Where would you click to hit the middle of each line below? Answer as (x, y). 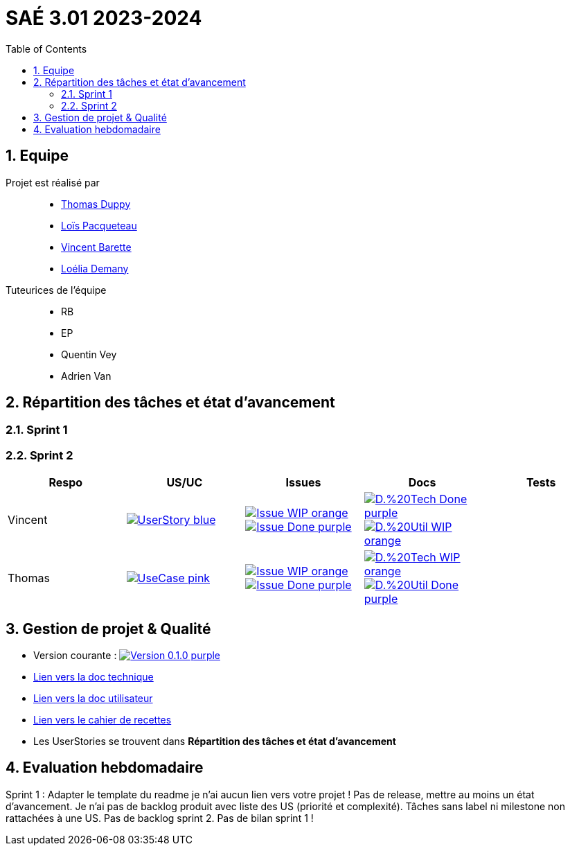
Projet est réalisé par (53, 182)
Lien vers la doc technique (93, 677)
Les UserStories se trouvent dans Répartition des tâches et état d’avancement (215, 742)
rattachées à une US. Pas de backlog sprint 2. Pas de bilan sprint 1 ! (160, 818)
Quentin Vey (89, 354)
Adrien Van (86, 376)
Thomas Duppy (96, 204)
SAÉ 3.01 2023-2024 (104, 18)
